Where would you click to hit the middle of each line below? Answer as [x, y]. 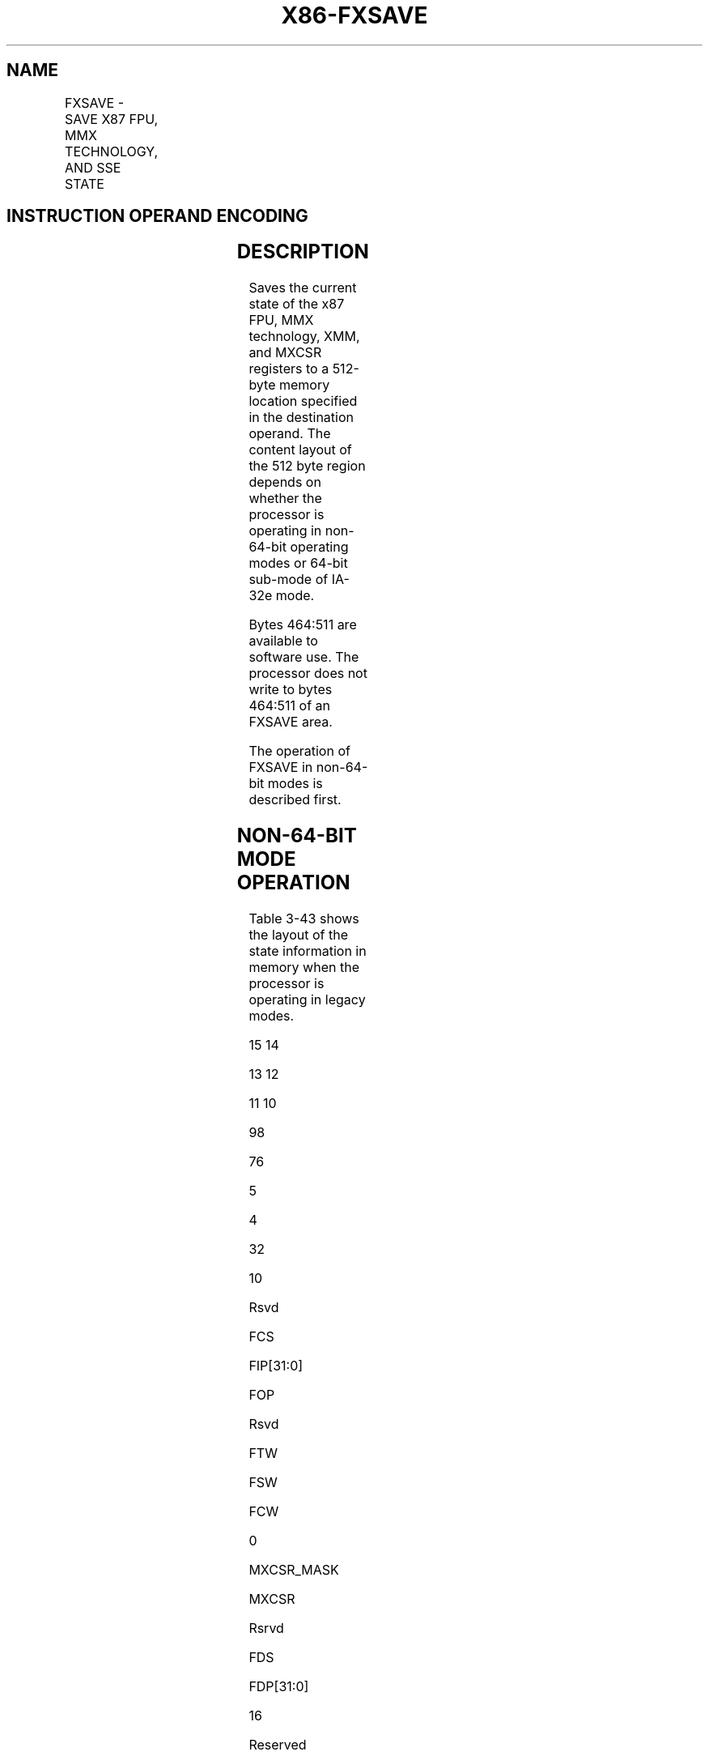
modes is [295, 784]
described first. [295, 800]
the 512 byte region [307, 466]
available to [283, 641]
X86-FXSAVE [354, 15]
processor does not [308, 673]
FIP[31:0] [276, 1366]
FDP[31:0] [279, 1687]
